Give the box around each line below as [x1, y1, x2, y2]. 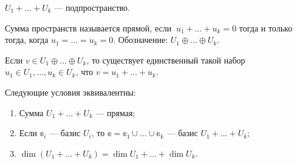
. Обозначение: [113, 33, 168, 46]
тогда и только [239, 21, 293, 34]
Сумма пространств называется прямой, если [5, 21, 172, 34]
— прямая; [95, 106, 135, 119]
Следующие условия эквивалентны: [5, 85, 136, 98]
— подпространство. [54, 1, 130, 13]
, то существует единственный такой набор [86, 53, 245, 66]
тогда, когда [5, 33, 49, 46]
